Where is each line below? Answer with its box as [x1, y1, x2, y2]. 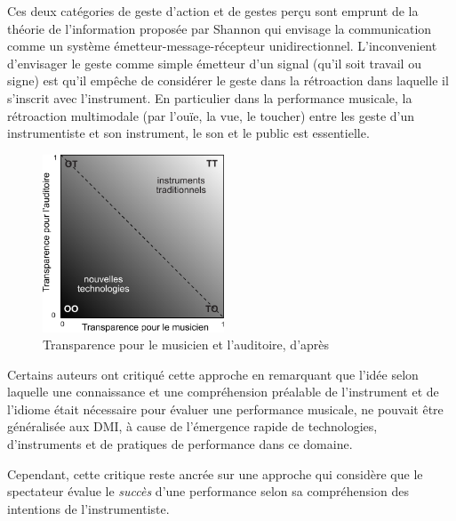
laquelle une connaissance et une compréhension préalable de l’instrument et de [7, 382, 439, 401]
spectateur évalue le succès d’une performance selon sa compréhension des [7, 482, 409, 501]
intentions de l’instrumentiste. [7, 499, 170, 517]
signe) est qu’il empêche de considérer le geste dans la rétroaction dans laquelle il [7, 71, 449, 90]
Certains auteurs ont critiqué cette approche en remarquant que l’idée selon [7, 365, 419, 383]
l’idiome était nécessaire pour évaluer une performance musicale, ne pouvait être [7, 399, 444, 418]
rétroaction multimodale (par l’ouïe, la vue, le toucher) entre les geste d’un [7, 106, 415, 124]
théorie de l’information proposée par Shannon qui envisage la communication [7, 19, 432, 37]
